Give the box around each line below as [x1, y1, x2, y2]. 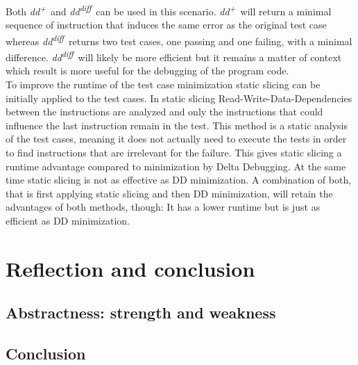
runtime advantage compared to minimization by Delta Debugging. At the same [6, 159, 346, 173]
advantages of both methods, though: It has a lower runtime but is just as [6, 200, 321, 214]
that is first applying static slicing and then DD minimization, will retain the [6, 186, 333, 200]
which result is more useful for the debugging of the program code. [6, 63, 289, 78]
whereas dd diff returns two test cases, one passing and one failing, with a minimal [6, 31, 352, 48]
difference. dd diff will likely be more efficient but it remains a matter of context [6, 48, 342, 64]
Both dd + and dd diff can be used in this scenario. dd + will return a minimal [6, 2, 332, 18]
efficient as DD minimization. [6, 213, 130, 227]
